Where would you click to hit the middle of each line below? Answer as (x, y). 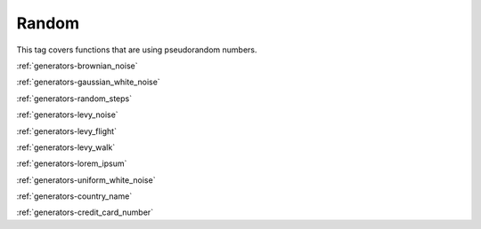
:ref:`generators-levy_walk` (66, 147)
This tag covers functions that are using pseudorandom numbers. (137, 50)
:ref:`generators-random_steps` (74, 99)
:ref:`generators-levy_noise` (68, 114)
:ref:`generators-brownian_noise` (77, 66)
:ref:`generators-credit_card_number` (85, 212)
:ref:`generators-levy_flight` (67, 131)
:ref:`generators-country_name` (74, 196)
